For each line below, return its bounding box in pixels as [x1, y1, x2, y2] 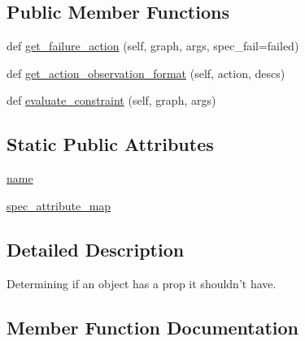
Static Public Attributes [7, 132, 214, 157]
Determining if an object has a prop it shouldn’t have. [7, 274, 277, 291]
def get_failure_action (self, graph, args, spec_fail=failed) [7, 37, 299, 54]
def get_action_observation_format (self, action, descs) [7, 64, 285, 81]
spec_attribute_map [7, 196, 111, 214]
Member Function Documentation [7, 314, 299, 339]
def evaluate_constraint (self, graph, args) [7, 92, 216, 109]
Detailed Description [7, 236, 185, 261]
